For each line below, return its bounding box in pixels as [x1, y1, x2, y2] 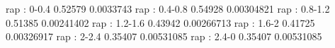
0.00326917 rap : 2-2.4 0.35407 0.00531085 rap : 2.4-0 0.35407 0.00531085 [6, 29, 322, 44]
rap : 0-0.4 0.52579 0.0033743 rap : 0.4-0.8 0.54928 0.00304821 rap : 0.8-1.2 [6, 1, 330, 16]
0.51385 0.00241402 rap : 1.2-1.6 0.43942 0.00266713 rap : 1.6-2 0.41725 [6, 15, 315, 30]
